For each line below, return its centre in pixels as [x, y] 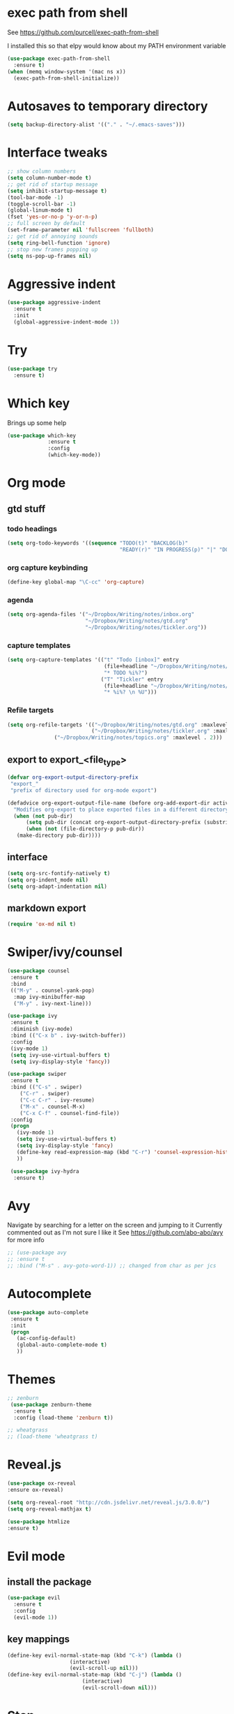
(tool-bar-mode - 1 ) [36, 197]
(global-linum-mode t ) [40, 210]
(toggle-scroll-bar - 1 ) [42, 204]
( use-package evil [34, 1598]
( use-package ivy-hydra [45, 1171]
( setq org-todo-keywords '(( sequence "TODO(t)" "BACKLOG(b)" [98, 543]
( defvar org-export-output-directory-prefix [73, 777]
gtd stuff [26, 509]
